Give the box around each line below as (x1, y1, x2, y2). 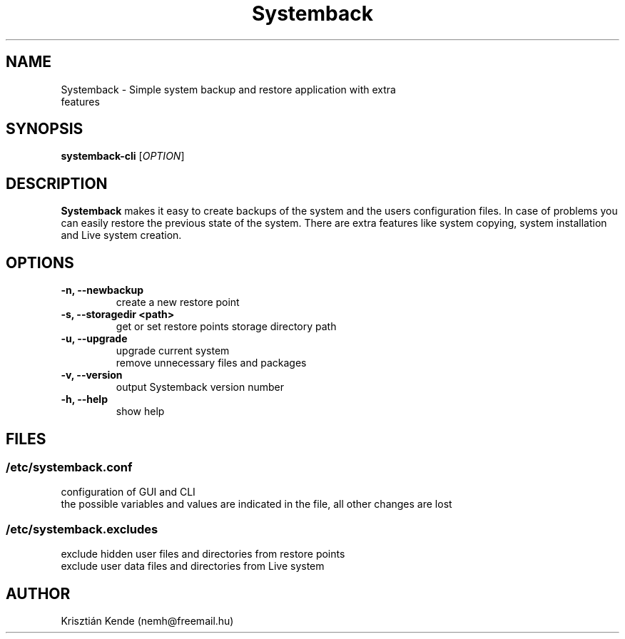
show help (116, 405, 165, 418)
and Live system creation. (61, 229, 182, 242)
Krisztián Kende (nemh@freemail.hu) (61, 614, 234, 627)
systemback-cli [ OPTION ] (61, 150, 185, 163)
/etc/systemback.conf (6, 459, 133, 474)
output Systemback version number (116, 381, 284, 394)
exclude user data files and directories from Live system (61, 560, 325, 573)
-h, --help (61, 393, 108, 406)
